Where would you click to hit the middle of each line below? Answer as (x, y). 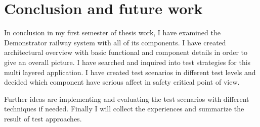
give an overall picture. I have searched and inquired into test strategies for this (127, 62)
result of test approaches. (43, 118)
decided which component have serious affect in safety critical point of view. (122, 82)
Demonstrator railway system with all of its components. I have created (115, 42)
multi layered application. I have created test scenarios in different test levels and (130, 72)
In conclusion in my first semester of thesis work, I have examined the (112, 33)
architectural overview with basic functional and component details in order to (126, 52)
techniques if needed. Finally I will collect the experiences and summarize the (124, 109)
